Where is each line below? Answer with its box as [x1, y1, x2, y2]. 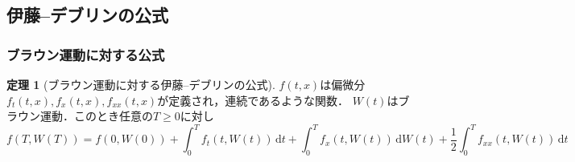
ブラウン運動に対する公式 [6, 44, 165, 64]
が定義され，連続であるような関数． [157, 91, 350, 108]
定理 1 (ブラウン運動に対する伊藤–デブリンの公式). [6, 76, 275, 92]
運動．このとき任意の [39, 107, 153, 124]
